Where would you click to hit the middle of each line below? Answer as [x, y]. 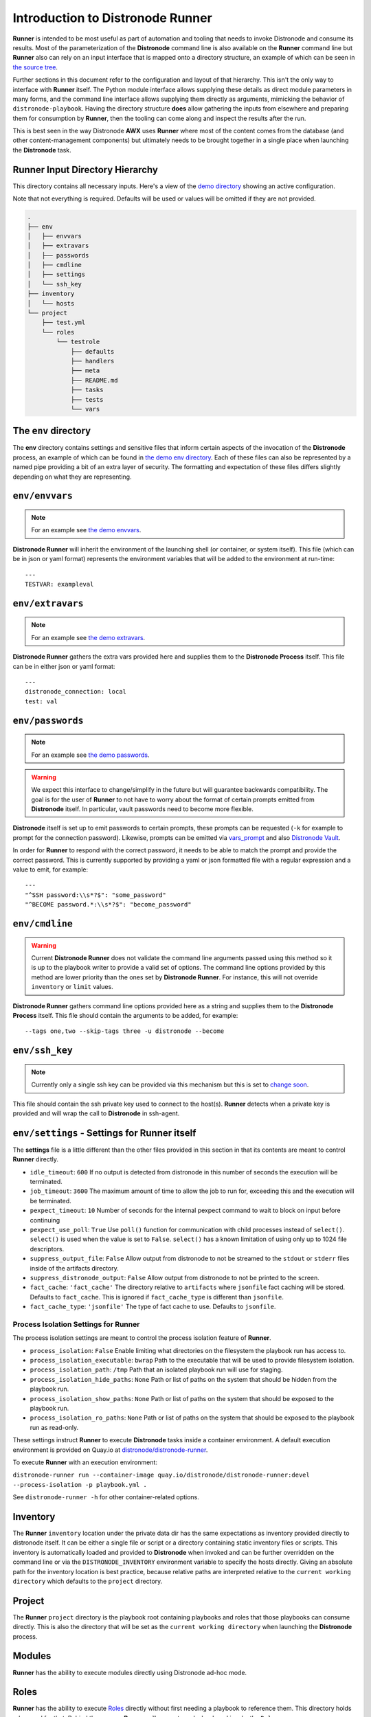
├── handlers [92, 361]
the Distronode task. [42, 150]
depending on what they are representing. [72, 477]
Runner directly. [35, 1159]
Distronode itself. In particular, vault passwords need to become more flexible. [142, 809]
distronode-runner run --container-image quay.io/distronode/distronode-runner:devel [161, 1475]
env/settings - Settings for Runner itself [104, 1133]
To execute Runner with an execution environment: [85, 1462]
